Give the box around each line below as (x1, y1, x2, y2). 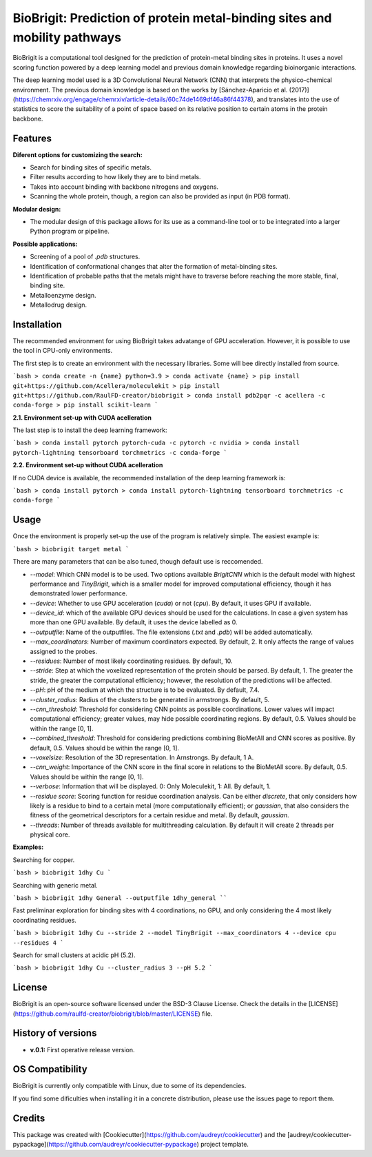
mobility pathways (12, 30, 122, 45)
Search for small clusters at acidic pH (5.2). (12, 951, 136, 959)
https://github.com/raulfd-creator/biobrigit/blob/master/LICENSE (14, 1010, 199, 1018)
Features (12, 132, 52, 144)
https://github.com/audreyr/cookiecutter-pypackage (48, 1140, 197, 1149)
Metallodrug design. (30, 300, 87, 309)
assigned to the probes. (30, 647, 98, 655)
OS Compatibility (12, 1063, 87, 1075)
